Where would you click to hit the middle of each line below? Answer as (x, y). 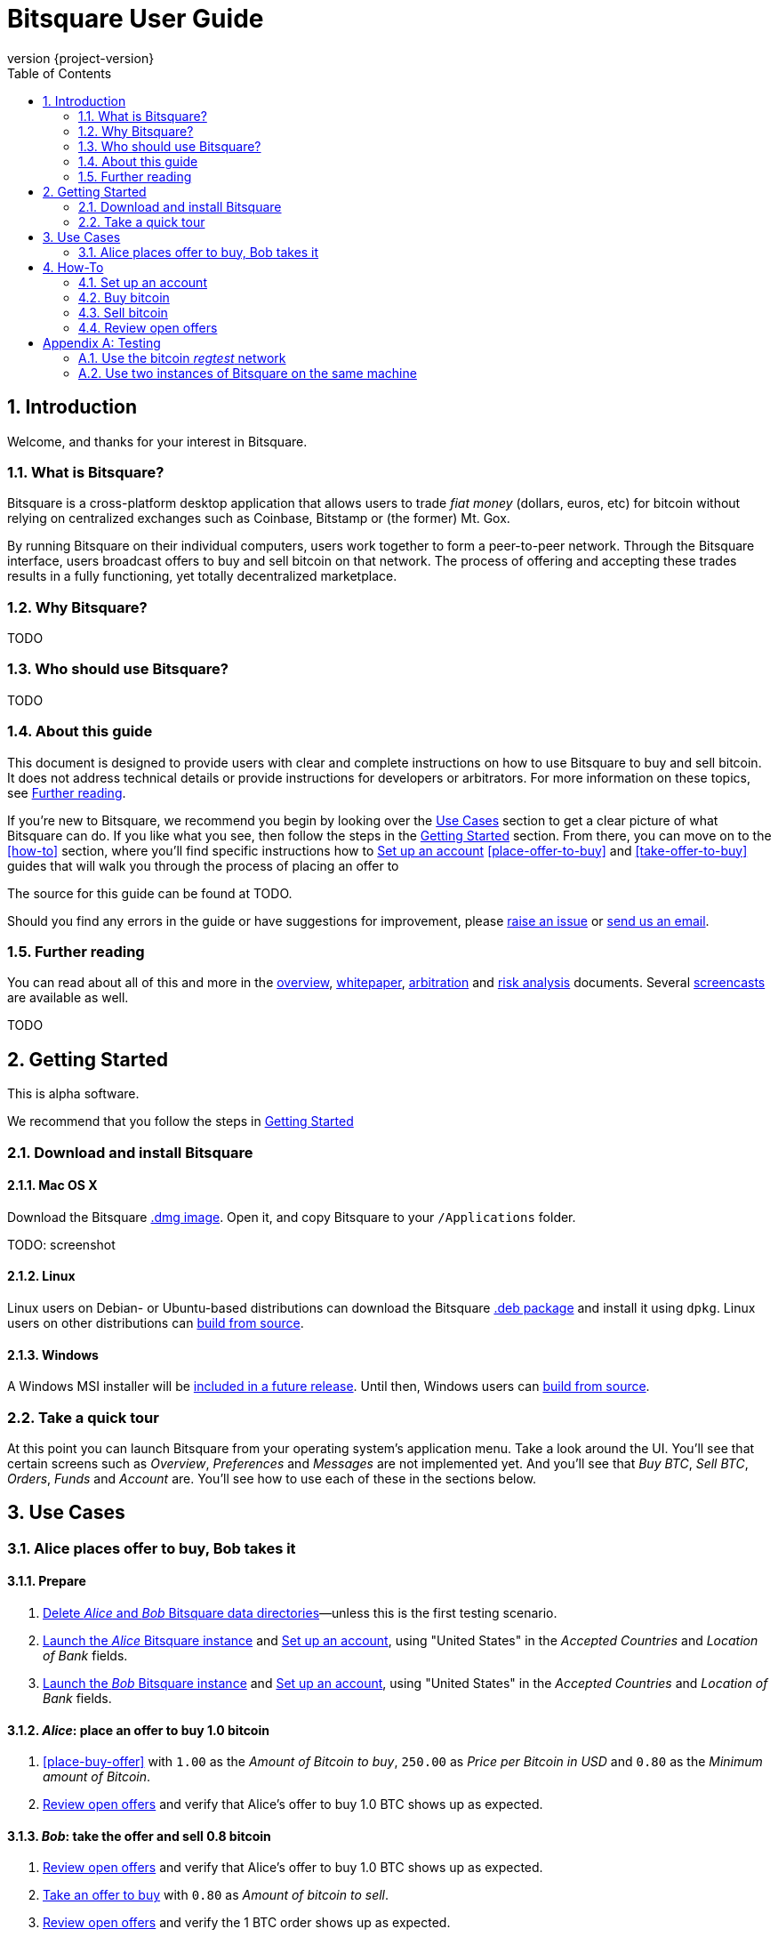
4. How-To (73, 267)
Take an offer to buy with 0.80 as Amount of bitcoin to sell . (216, 1895)
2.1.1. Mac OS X (52, 1186)
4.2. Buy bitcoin (124, 297)
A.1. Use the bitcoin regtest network (182, 358)
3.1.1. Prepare (47, 1581)
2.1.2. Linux (41, 1276)
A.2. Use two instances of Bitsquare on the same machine (248, 373)
